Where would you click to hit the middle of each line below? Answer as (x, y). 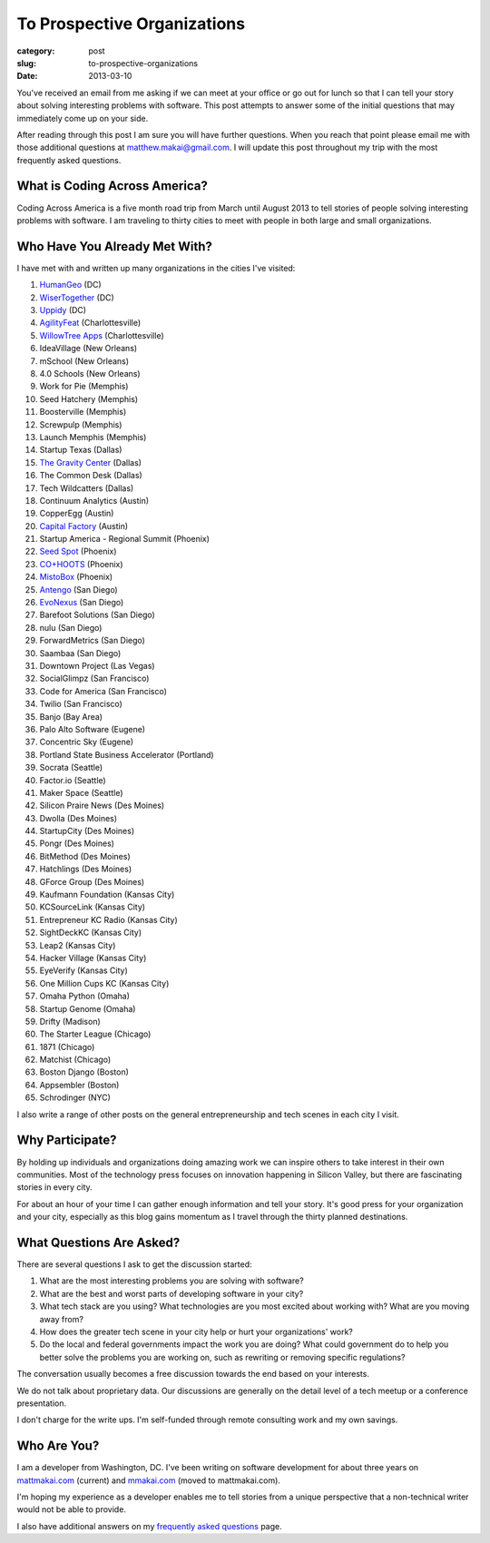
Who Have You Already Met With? (115, 246)
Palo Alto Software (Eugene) (92, 729)
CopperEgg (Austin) (77, 514)
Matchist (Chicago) (75, 1060)
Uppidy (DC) (63, 310)
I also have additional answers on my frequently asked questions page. (150, 1526)
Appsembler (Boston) (79, 1085)
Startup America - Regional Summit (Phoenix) (125, 539)
